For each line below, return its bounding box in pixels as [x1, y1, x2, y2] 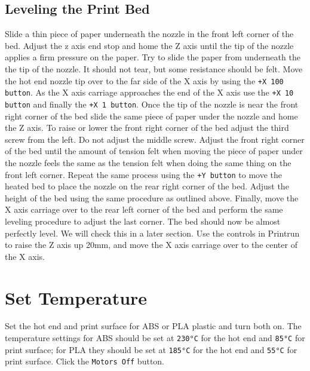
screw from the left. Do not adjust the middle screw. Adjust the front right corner [5, 133, 305, 145]
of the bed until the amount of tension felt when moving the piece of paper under [5, 145, 303, 157]
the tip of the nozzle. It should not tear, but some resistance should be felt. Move [5, 62, 303, 75]
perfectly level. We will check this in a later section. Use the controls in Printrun [5, 226, 300, 239]
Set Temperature [5, 285, 148, 309]
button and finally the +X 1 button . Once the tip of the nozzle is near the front [5, 97, 299, 110]
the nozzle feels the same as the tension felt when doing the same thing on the [5, 156, 291, 168]
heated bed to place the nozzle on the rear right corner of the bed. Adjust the [5, 180, 289, 192]
